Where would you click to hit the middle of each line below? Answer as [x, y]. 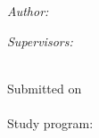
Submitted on [45, 88]
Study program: [50, 122]
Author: [28, 11]
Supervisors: [40, 41]
